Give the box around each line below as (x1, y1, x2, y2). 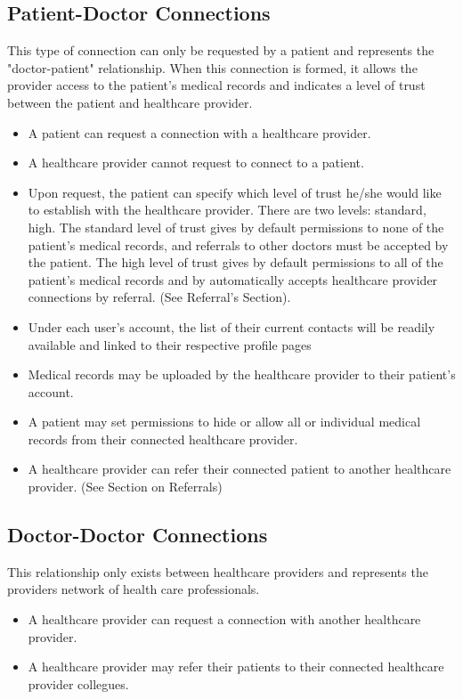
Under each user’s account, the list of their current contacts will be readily (28, 317, 435, 336)
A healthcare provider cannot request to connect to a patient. (28, 153, 364, 172)
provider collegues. (28, 674, 129, 693)
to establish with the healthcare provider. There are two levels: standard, (28, 200, 426, 219)
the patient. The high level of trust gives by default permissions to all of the (28, 253, 443, 272)
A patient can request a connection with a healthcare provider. (28, 123, 371, 142)
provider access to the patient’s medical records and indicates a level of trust (7, 76, 426, 94)
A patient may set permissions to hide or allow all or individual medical (28, 412, 421, 431)
